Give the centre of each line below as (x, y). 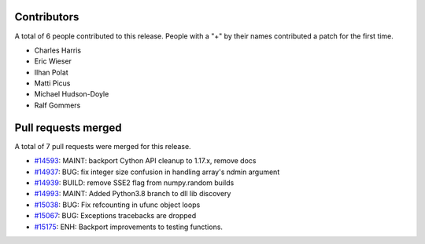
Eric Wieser (53, 61)
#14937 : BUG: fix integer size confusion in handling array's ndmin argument (157, 172)
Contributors (47, 17)
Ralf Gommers (57, 105)
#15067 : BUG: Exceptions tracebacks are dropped (115, 216)
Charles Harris (58, 50)
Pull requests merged (68, 127)
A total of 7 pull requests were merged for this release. (103, 146)
